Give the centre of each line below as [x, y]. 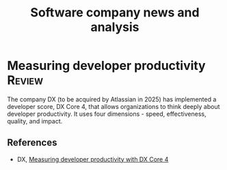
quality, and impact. [35, 121]
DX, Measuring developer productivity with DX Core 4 [93, 159]
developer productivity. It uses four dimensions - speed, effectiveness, [107, 114]
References [32, 143]
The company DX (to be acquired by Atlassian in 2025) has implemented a [112, 99]
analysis [115, 27]
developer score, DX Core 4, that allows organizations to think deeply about [113, 106]
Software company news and [115, 13]
